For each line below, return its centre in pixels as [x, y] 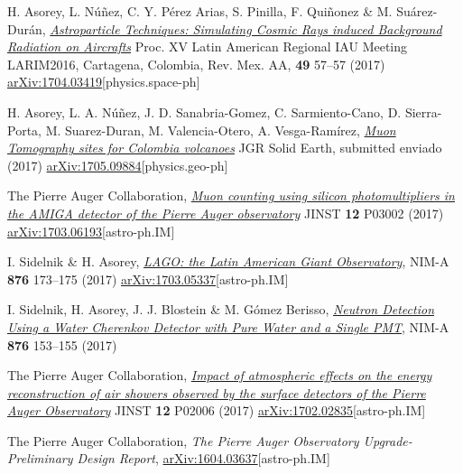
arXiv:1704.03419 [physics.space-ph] [104, 82]
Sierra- [423, 112]
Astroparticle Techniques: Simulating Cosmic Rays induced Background [246, 28]
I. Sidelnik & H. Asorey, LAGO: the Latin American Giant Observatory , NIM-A [228, 261]
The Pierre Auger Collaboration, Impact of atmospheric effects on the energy [220, 375]
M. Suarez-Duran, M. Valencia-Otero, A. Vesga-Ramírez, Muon [221, 130]
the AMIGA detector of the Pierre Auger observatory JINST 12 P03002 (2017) [226, 213]
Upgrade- [388, 440]
